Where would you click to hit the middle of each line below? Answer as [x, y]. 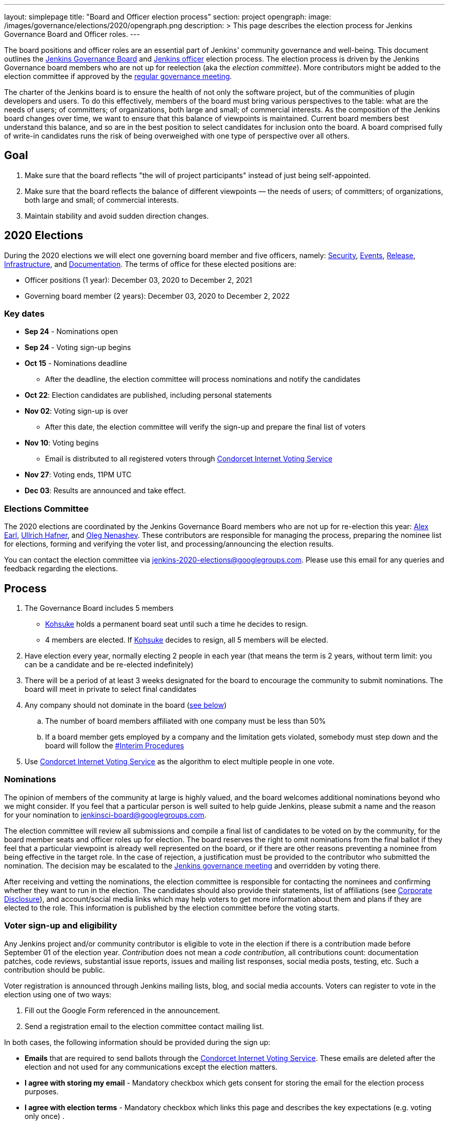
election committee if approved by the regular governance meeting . [118, 76]
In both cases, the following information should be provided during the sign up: [137, 1042]
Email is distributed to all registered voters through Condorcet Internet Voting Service [189, 459]
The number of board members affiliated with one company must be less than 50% [186, 721]
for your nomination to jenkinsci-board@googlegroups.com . [105, 815]
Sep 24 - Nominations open [72, 332]
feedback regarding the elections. [61, 569]
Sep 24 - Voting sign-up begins [78, 347]
